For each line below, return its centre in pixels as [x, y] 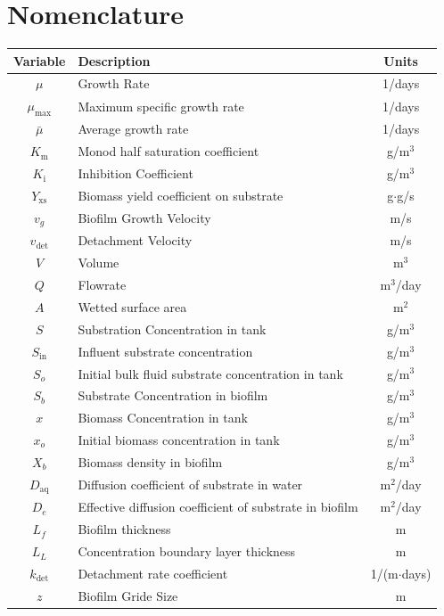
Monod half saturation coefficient [169, 151]
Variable [40, 60]
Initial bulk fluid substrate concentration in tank [210, 373]
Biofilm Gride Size [128, 595]
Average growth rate [133, 129]
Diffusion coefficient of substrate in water [190, 485]
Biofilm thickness [124, 529]
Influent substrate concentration [165, 351]
